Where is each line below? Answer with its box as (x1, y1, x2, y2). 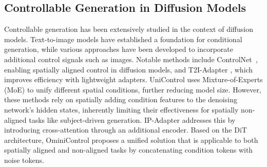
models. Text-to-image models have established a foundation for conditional (4, 33, 242, 44)
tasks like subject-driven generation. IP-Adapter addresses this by (29, 114, 236, 125)
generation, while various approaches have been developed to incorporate (4, 44, 234, 54)
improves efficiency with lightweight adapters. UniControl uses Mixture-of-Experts (4, 74, 263, 85)
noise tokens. (4, 154, 44, 165)
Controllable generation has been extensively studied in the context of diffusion (4, 24, 253, 34)
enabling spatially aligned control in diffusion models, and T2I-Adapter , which (4, 64, 253, 75)
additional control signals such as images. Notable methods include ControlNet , (4, 53, 258, 64)
